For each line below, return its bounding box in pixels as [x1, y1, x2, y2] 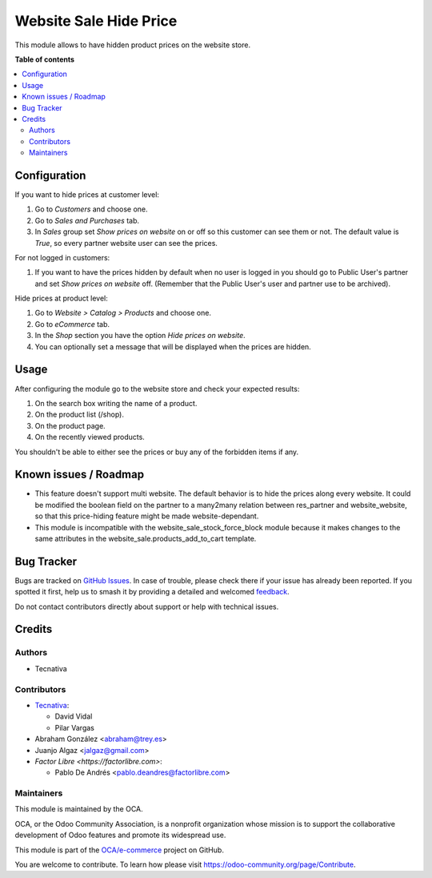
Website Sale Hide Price [14, 12, 178, 30]
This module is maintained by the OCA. [14, 804, 143, 814]
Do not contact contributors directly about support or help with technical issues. [14, 602, 279, 611]
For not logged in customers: [14, 252, 110, 262]
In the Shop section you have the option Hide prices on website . [34, 331, 246, 340]
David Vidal [54, 711, 93, 721]
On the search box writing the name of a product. [34, 398, 198, 408]
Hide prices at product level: [14, 293, 108, 304]
